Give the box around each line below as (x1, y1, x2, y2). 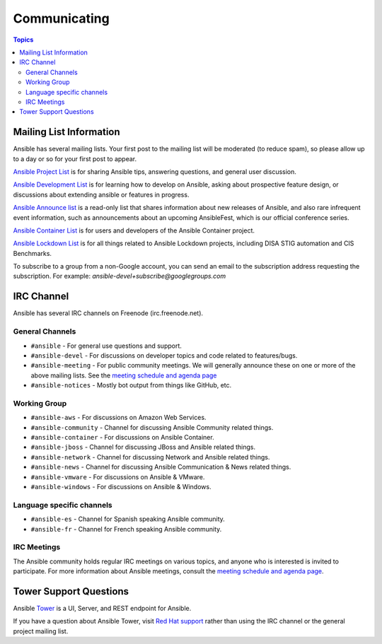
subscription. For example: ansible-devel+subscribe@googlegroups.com (13, 272, 226, 281)
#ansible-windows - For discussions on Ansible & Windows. (30, 482, 212, 491)
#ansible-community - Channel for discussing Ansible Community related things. (30, 423, 274, 431)
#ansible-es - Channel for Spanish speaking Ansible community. (30, 515, 226, 523)
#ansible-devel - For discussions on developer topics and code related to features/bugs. (30, 351, 298, 360)
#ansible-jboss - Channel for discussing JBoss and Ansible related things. (30, 443, 256, 452)
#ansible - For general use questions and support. (30, 341, 182, 350)
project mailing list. (13, 626, 69, 636)
